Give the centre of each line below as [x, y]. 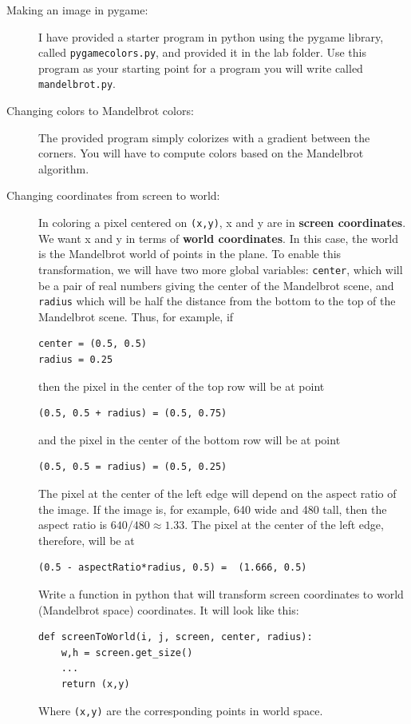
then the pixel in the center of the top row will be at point [182, 386]
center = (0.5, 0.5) [93, 344]
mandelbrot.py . [77, 84]
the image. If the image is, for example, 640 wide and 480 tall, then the [213, 509]
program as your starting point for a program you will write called [201, 68]
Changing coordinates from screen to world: [113, 195]
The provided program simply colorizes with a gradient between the [204, 137]
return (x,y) [95, 684]
